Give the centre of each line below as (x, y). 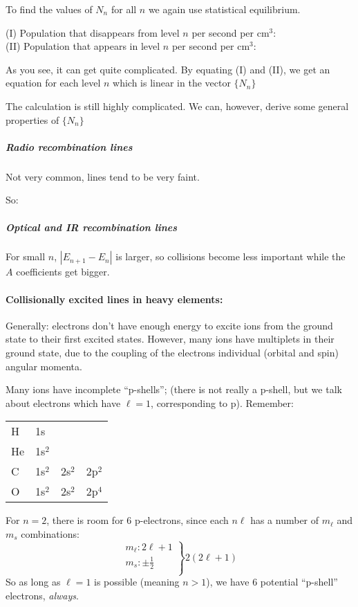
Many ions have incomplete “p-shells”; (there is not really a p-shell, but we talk (174, 389)
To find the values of (49, 9)
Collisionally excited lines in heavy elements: (114, 299)
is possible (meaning (137, 582)
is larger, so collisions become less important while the (230, 256)
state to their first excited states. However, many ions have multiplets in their (170, 339)
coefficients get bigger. (63, 272)
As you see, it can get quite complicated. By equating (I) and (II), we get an (168, 69)
